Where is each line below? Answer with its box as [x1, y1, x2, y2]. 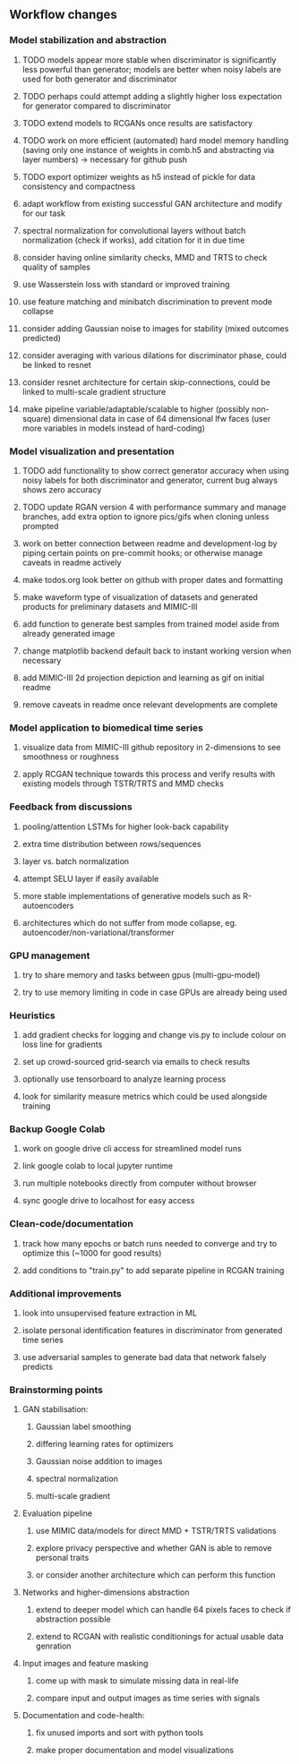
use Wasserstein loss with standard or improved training [21, 278, 230, 289]
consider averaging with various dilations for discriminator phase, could [21, 349, 287, 361]
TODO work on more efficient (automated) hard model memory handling [21, 134, 289, 146]
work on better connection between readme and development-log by [21, 537, 278, 549]
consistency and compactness [21, 181, 136, 192]
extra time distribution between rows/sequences [21, 838, 201, 849]
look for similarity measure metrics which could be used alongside [21, 1092, 268, 1102]
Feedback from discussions [9, 801, 133, 813]
